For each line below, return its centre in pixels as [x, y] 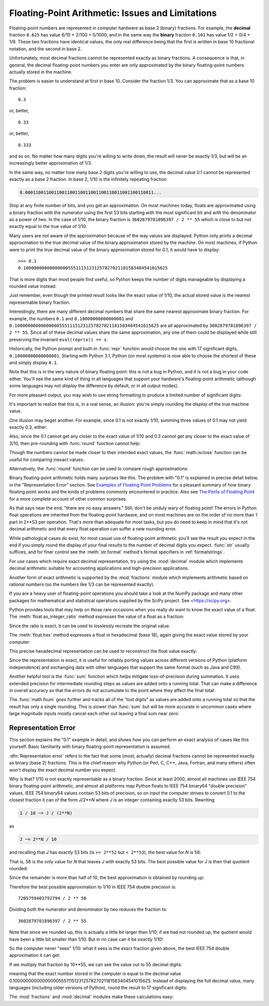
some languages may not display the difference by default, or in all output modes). [94, 386]
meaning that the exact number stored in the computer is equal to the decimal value [95, 974]
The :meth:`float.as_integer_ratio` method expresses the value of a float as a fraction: [97, 617]
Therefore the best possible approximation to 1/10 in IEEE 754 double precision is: [93, 887]
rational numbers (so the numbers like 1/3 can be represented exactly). [82, 584]
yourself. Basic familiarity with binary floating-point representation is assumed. [90, 747]
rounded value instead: [33, 286]
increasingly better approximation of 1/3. [51, 163]
